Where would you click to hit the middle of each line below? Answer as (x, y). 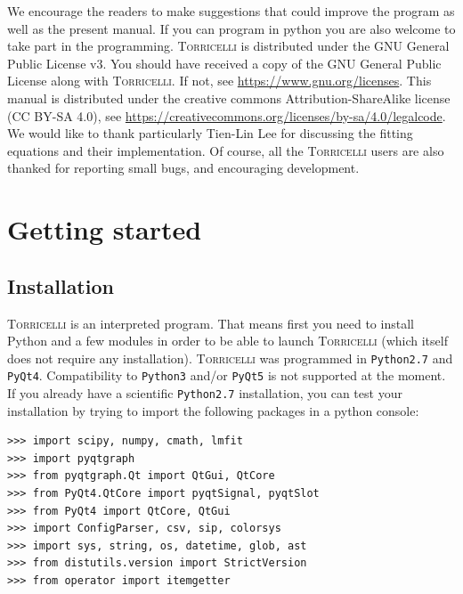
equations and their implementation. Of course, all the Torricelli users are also (226, 150)
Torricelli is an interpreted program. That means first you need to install (211, 323)
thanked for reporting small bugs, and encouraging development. (183, 168)
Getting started (105, 229)
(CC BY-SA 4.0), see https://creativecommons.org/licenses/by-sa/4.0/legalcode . (227, 115)
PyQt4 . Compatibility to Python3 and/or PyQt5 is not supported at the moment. (227, 375)
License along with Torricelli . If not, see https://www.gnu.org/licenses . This (219, 81)
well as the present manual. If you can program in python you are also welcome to (231, 28)
